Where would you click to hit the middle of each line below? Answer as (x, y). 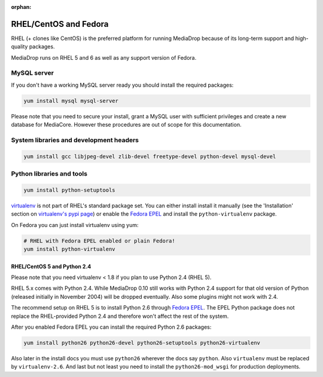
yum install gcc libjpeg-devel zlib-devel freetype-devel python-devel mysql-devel (150, 156)
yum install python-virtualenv (70, 249)
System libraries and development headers (75, 140)
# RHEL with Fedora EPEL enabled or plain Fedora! (100, 241)
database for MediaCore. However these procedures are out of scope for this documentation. (126, 125)
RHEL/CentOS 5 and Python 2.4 (51, 266)
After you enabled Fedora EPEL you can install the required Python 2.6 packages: (111, 327)
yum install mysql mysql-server (71, 101)
